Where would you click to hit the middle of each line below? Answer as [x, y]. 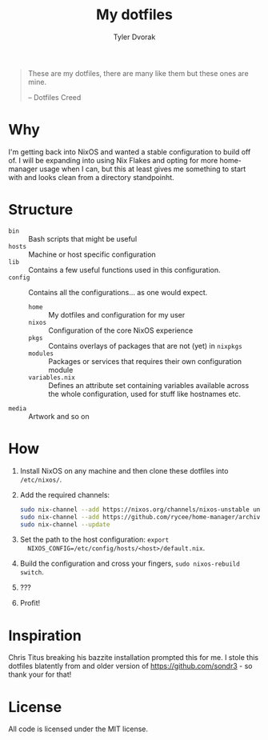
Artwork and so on [59, 416]
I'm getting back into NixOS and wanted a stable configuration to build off [130, 152]
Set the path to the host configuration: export [94, 540]
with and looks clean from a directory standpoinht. [91, 177]
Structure [41, 210]
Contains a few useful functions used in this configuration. [124, 270]
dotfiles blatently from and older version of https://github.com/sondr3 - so [130, 666]
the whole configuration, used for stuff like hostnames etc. [145, 394]
